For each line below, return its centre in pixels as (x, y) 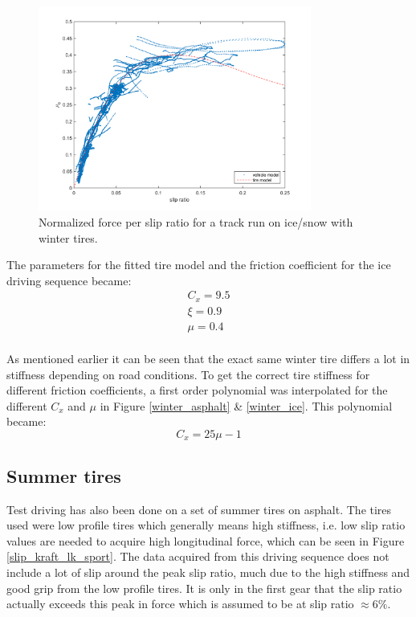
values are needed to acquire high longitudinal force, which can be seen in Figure (206, 540)
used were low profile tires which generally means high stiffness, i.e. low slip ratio (206, 525)
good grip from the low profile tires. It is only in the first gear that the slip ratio (204, 588)
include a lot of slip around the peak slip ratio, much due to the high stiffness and (208, 572)
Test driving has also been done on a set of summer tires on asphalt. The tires (199, 509)
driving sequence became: (69, 280)
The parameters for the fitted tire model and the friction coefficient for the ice (199, 265)
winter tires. (68, 237)
